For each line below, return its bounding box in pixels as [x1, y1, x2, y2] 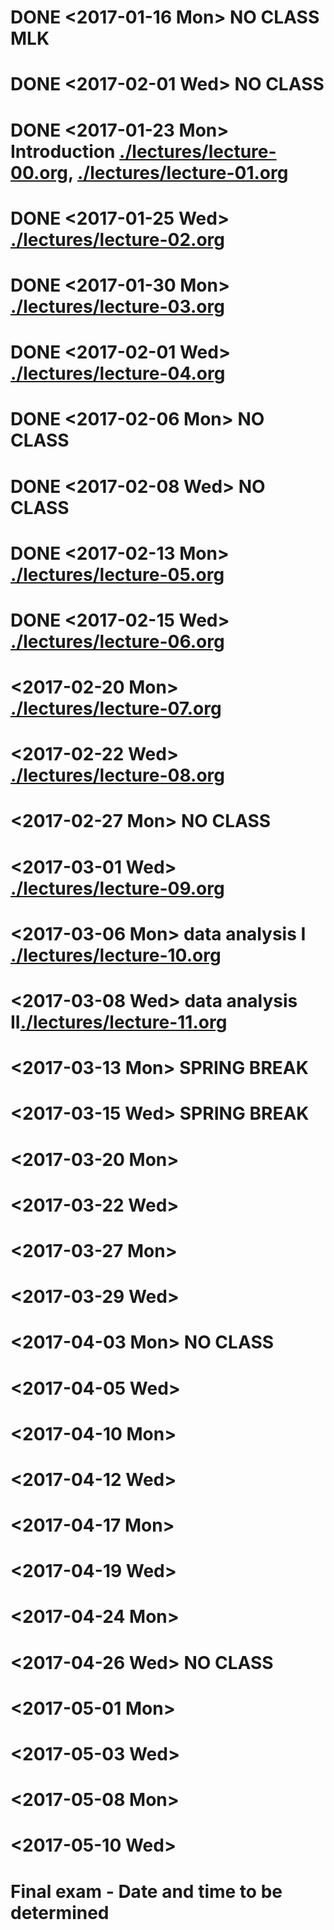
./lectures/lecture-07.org [10, 697, 222, 720]
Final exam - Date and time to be [10, 1880, 283, 1903]
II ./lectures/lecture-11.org [10, 1011, 228, 1033]
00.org [10, 161, 68, 184]
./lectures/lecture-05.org [10, 563, 225, 586]
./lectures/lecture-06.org [10, 630, 225, 653]
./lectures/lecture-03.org [10, 295, 225, 318]
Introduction [10, 140, 116, 163]
